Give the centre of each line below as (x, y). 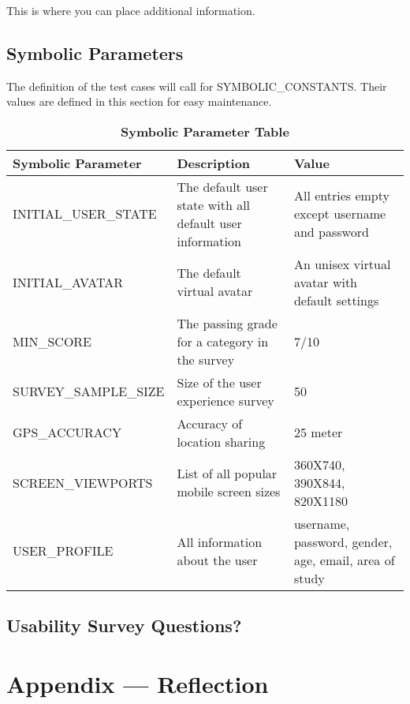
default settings (336, 300)
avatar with (326, 282)
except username (340, 214)
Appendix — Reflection (138, 683)
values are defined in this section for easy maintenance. (139, 101)
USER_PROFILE (63, 551)
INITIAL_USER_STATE (85, 214)
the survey (206, 359)
